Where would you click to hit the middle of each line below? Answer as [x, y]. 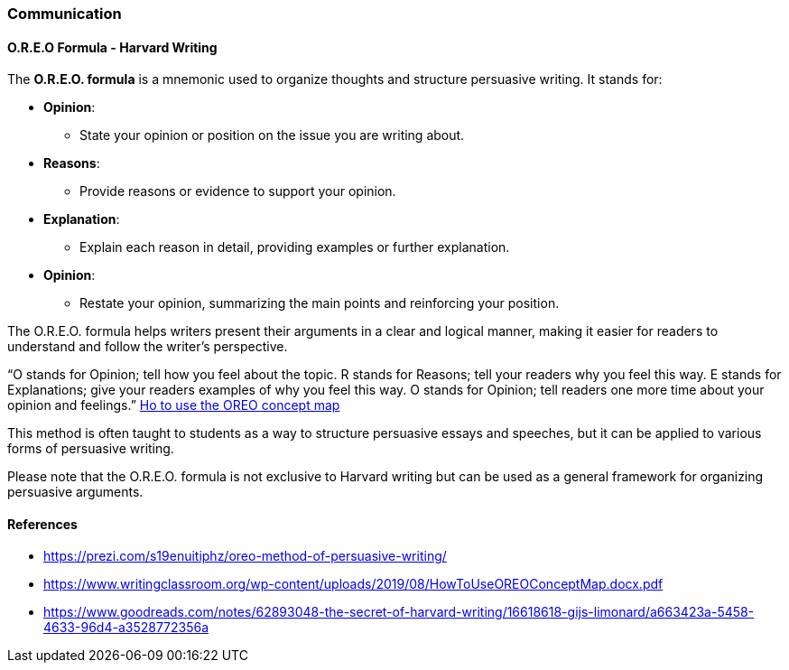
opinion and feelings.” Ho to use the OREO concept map [174, 405]
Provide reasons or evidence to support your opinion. [238, 191]
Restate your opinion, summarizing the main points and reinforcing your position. [320, 303]
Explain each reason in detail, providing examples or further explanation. [295, 247]
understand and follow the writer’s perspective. [148, 347]
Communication [65, 14]
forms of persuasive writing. [91, 449]
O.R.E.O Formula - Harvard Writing [112, 47]
